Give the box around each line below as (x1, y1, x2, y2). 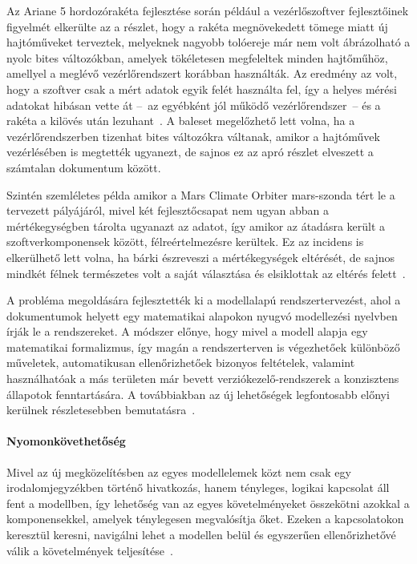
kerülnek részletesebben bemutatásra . (6, 401, 196, 418)
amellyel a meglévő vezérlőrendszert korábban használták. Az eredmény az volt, (6, 65, 398, 82)
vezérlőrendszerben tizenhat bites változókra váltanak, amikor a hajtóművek (6, 127, 380, 144)
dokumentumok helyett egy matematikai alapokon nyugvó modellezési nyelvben (6, 307, 398, 324)
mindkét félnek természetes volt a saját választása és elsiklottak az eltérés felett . (6, 264, 406, 281)
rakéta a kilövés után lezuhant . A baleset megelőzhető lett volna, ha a (6, 112, 355, 129)
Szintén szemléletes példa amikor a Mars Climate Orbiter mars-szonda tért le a (6, 186, 395, 203)
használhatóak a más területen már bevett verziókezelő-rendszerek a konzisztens (6, 370, 399, 387)
